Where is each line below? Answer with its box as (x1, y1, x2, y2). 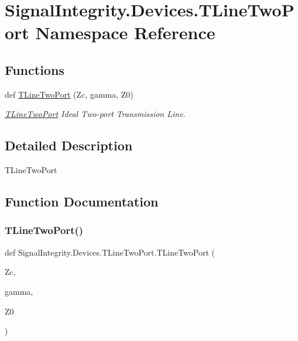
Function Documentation (5, 192, 159, 211)
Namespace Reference (35, 20, 215, 44)
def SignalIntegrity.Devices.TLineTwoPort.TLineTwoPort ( (5, 246, 215, 258)
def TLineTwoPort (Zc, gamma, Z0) (5, 88, 133, 100)
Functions (5, 60, 64, 78)
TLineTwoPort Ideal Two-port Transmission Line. (5, 108, 186, 120)
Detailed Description (5, 136, 133, 154)
